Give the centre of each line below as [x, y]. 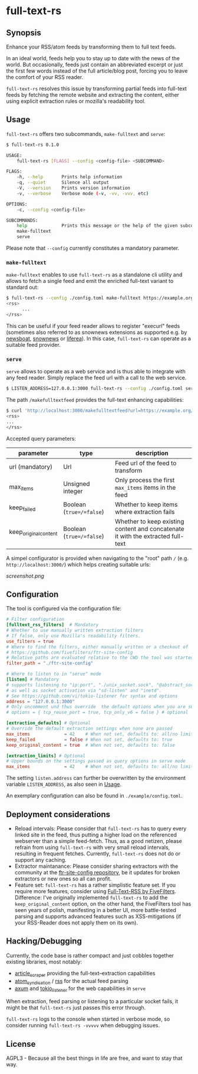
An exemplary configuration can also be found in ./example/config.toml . [94, 796]
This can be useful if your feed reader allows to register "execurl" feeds [93, 326]
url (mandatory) [31, 467]
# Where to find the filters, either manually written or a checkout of [97, 647]
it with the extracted [142, 536]
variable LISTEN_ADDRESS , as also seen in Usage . [64, 785]
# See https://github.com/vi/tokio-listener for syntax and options [92, 696]
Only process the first [145, 480]
